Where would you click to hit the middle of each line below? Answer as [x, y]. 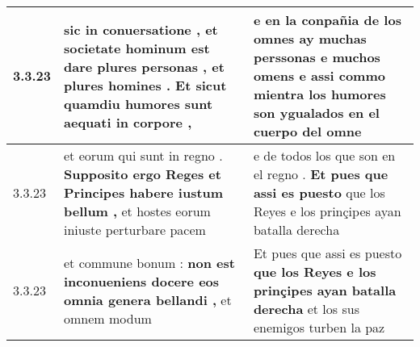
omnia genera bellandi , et [148, 299]
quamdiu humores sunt [139, 103]
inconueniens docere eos [142, 281]
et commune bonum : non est [149, 262]
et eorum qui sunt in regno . [143, 155]
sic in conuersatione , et [141, 29]
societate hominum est [137, 48]
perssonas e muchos [317, 57]
